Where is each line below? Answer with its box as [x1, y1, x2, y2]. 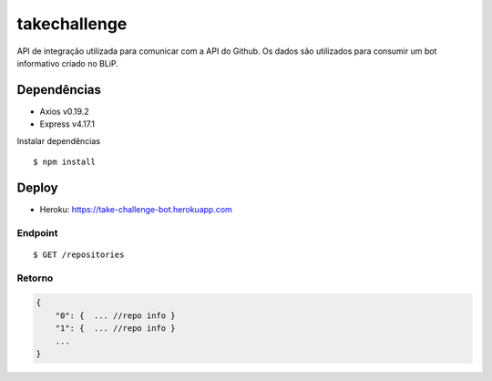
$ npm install [33, 157, 96, 168]
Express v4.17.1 [39, 118, 96, 129]
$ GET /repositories [33, 249, 125, 260]
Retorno [16, 272, 54, 284]
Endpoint [16, 226, 58, 239]
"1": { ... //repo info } [55, 324, 177, 334]
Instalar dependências [16, 135, 100, 146]
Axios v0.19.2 [39, 106, 90, 117]
